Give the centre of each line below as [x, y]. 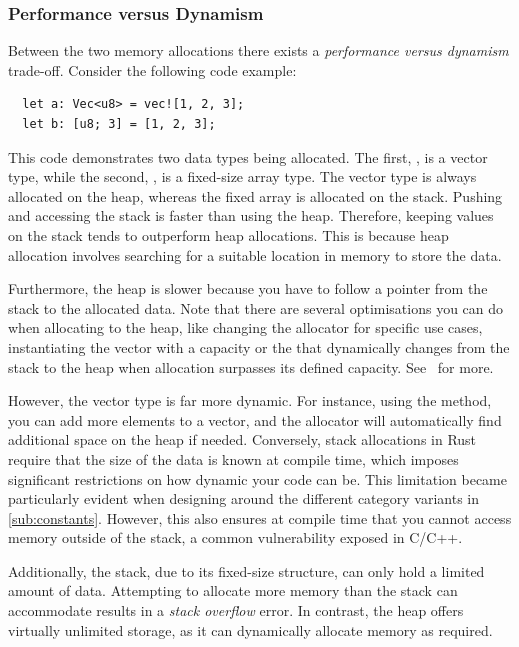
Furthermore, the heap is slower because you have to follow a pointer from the [248, 288]
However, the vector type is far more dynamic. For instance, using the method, [250, 400]
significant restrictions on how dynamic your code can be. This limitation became [257, 478]
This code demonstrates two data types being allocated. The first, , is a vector [248, 156]
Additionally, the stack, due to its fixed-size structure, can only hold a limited [246, 570]
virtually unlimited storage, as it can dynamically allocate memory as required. [250, 629]
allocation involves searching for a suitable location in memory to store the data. [255, 254]
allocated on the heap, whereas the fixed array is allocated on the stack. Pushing [255, 195]
